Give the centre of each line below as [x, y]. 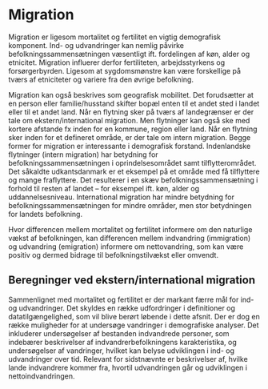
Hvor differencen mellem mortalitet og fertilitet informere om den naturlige [130, 229]
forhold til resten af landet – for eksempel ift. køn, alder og [104, 188]
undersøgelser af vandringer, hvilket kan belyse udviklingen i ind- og [121, 351]
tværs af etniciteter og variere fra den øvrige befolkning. [101, 79]
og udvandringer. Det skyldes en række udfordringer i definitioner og [122, 308]
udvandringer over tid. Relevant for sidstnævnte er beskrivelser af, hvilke [128, 359]
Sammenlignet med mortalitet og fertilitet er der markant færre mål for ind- [131, 299]
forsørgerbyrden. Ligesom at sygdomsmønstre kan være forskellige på [125, 70]
